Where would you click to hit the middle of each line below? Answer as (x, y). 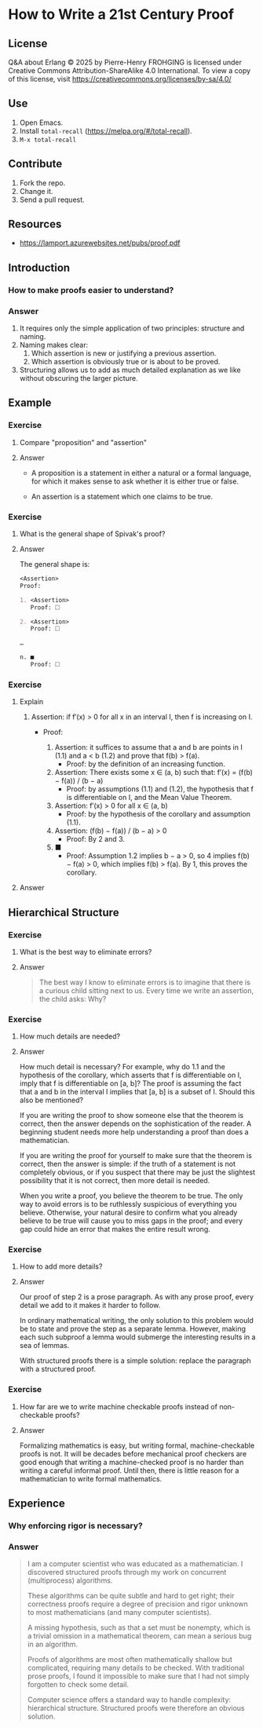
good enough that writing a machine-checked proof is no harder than (131, 1462)
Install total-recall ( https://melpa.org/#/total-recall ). (106, 130)
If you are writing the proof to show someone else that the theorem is (131, 1116)
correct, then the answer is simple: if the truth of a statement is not (127, 1164)
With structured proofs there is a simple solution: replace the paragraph (135, 1361)
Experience (37, 1504)
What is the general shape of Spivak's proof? (92, 534)
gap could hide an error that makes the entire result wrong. (115, 1229)
